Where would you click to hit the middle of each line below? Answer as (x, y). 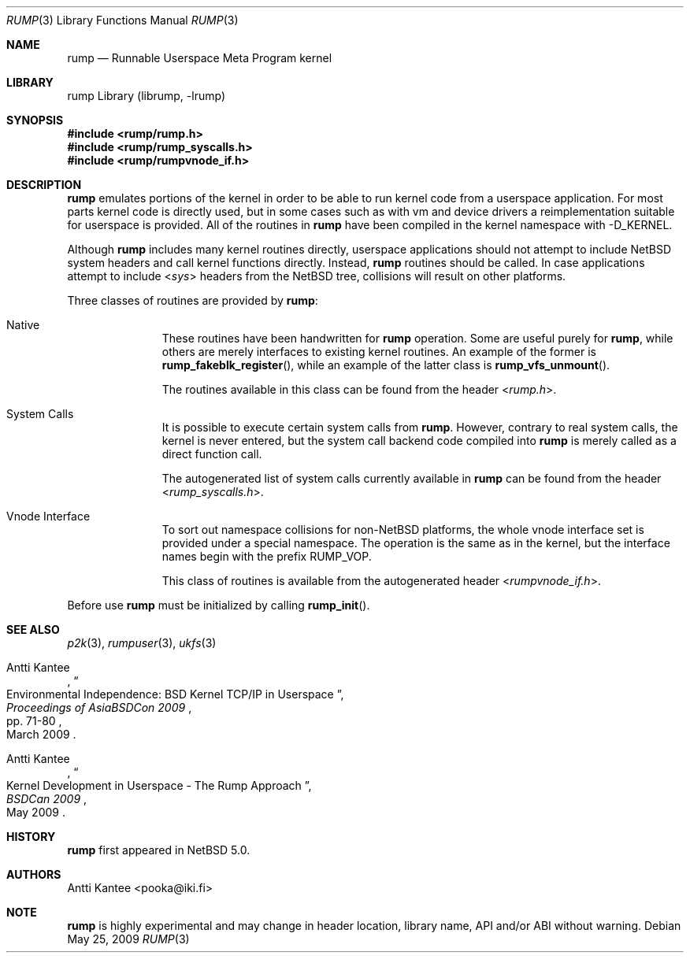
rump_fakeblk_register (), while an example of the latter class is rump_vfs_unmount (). (386, 365)
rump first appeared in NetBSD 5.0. (159, 850)
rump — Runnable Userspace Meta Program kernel (200, 58)
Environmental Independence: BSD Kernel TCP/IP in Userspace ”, (175, 694)
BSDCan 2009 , (47, 799)
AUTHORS (34, 874)
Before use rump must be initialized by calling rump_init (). (219, 605)
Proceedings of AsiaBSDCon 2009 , (99, 707)
